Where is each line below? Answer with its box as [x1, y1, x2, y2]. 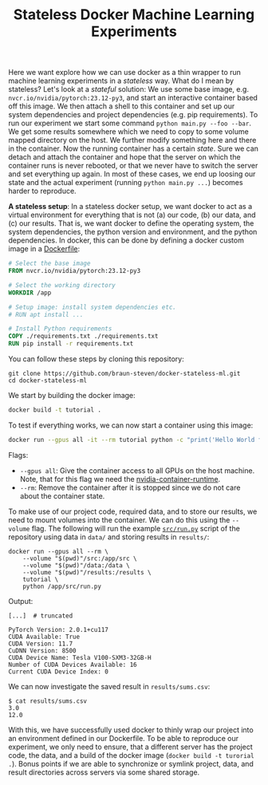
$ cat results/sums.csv [8, 696, 88, 705]
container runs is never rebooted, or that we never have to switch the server [8, 161, 258, 171]
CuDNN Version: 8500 [8, 646, 77, 655]
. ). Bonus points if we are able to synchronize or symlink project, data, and [8, 759, 254, 768]
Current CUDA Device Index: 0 [8, 668, 109, 676]
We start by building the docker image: [8, 391, 136, 400]
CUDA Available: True [8, 633, 81, 641]
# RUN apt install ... [8, 310, 84, 318]
